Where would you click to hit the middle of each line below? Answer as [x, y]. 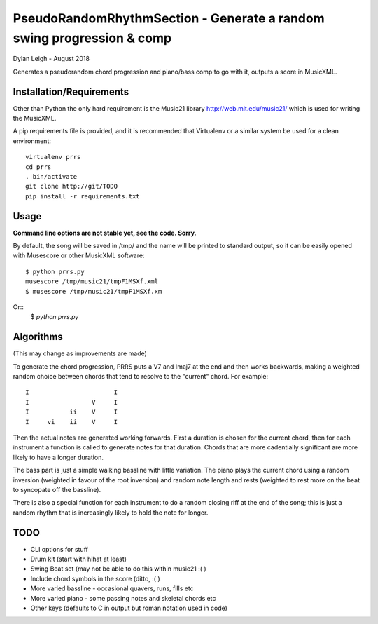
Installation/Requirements [71, 91]
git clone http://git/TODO [72, 186]
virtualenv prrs [53, 157]
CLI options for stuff [59, 549]
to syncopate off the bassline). [57, 490]
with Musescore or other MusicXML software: [79, 255]
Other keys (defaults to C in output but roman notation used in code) [129, 608]
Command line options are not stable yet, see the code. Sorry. [105, 233]
